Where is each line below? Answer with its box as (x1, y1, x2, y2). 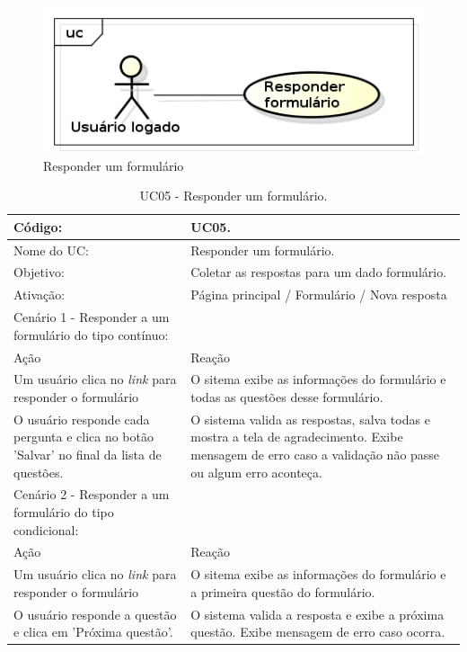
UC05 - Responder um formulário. (139, 186, 328, 205)
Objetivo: (13, 263, 65, 281)
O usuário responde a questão (13, 604, 177, 623)
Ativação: (13, 285, 66, 304)
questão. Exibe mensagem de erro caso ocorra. (190, 622, 445, 641)
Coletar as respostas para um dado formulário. (190, 263, 447, 281)
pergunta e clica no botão (13, 427, 154, 446)
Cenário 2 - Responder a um (13, 485, 170, 504)
